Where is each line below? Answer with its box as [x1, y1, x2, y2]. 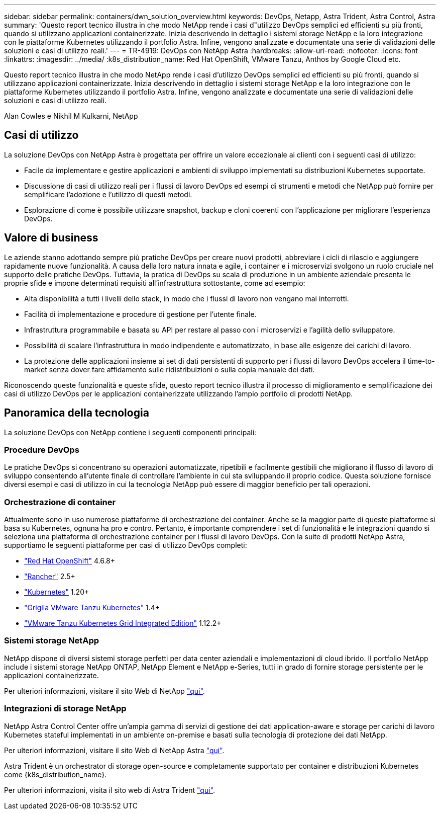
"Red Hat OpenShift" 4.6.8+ [24, 556, 115, 565]
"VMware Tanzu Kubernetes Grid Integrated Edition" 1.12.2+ [24, 619, 222, 628]
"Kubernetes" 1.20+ [24, 588, 89, 597]
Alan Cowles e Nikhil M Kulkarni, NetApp [4, 112, 138, 120]
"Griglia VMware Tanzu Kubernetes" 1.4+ [24, 603, 160, 612]
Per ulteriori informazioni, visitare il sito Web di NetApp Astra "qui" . [4, 746, 225, 755]
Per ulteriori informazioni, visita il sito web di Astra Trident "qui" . [4, 785, 215, 794]
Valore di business [4, 231, 98, 245]
